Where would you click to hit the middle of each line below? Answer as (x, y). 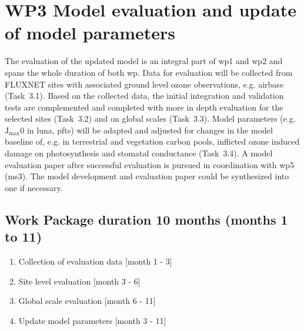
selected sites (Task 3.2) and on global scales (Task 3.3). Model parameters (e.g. (150, 118)
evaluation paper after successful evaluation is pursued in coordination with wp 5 (150, 164)
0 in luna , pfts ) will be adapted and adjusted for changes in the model (146, 130)
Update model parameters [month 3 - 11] (92, 320)
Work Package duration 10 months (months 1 (146, 219)
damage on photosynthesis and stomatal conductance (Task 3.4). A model (139, 153)
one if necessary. (34, 187)
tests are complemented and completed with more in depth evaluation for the (144, 107)
